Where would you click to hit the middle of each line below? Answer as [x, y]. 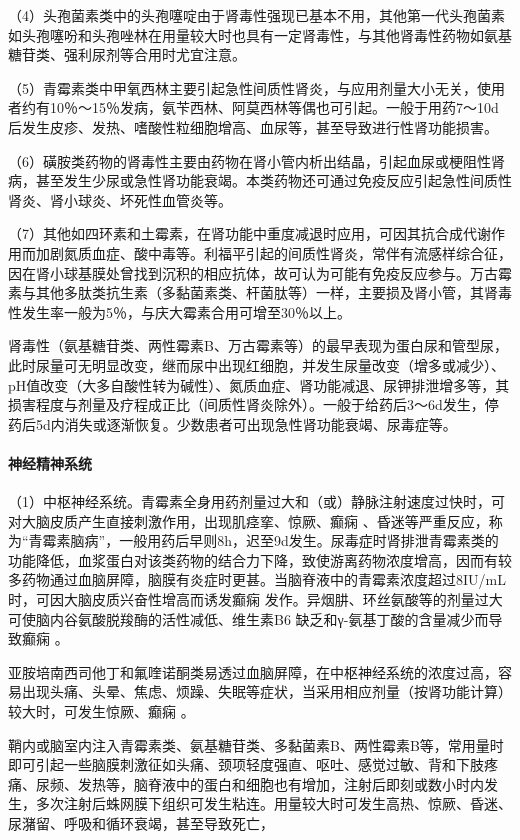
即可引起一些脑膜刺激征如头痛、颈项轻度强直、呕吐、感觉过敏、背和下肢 [246, 764]
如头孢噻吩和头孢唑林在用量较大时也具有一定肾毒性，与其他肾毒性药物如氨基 [260, 34]
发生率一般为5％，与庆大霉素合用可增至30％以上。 [186, 311]
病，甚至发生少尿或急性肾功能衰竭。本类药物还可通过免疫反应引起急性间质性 [260, 180]
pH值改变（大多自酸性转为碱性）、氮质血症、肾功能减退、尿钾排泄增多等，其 [259, 384]
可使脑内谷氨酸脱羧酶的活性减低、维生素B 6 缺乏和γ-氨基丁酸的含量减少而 [248, 618]
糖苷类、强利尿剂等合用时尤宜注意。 [127, 54]
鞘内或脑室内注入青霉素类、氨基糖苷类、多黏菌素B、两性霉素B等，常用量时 [256, 744]
